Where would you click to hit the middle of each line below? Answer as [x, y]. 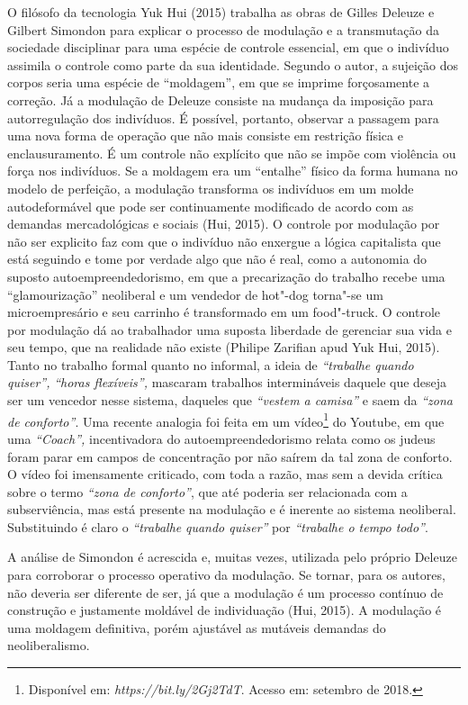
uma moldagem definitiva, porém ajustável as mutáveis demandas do [197, 627]
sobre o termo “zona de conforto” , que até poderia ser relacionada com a [207, 491]
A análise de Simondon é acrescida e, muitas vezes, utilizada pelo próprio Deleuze [232, 557]
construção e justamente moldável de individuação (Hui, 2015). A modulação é [225, 610]
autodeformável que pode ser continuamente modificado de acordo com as [211, 206]
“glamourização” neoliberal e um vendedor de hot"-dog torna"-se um [195, 294]
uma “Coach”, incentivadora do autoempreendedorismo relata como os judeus [221, 438]
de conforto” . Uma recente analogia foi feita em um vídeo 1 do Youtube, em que [226, 420]
